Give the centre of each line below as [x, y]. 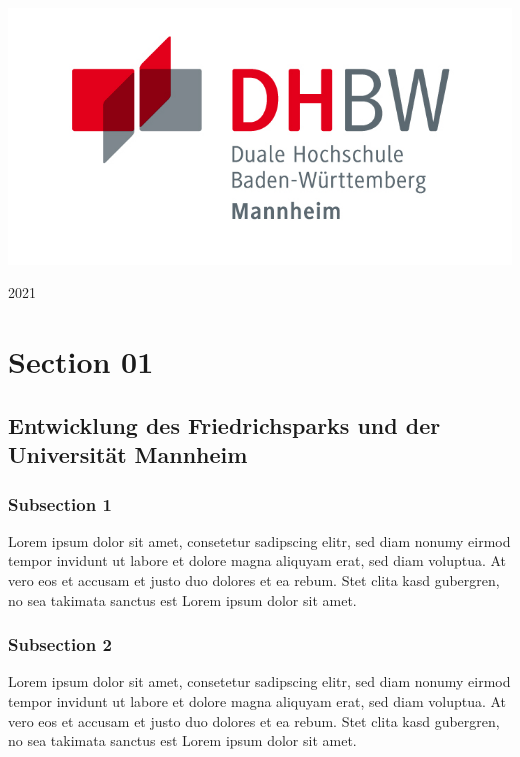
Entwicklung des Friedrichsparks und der [224, 424]
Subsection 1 [60, 503]
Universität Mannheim [128, 454]
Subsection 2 [60, 644]
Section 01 [81, 361]
